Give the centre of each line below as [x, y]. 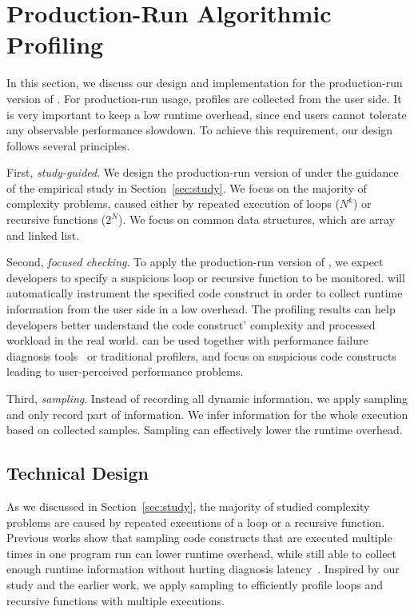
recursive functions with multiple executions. [115, 600]
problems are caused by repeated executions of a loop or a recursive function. [196, 522]
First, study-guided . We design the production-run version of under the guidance [203, 172]
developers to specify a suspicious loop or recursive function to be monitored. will [206, 277]
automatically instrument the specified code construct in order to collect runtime [205, 293]
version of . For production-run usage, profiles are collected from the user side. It [204, 98]
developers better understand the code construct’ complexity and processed [191, 324]
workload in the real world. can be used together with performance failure [187, 340]
